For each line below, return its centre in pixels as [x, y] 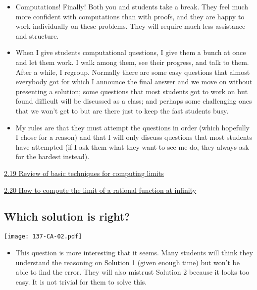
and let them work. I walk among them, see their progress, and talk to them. [132, 62]
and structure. [37, 35]
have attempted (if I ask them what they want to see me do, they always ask [132, 146]
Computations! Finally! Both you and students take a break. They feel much [132, 6]
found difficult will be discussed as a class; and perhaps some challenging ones [134, 101]
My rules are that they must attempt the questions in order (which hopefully [133, 127]
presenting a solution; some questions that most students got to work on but [132, 91]
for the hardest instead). [52, 156]
